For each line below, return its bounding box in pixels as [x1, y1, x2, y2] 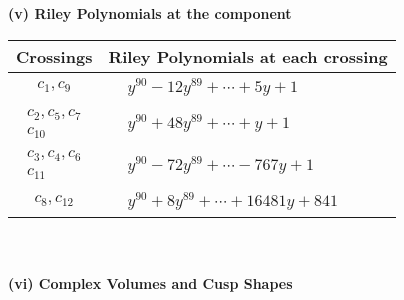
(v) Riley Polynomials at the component [8, 3, 292, 23]
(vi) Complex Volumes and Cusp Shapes [8, 272, 293, 293]
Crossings [16, 44, 93, 68]
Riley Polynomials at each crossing [108, 44, 388, 68]
